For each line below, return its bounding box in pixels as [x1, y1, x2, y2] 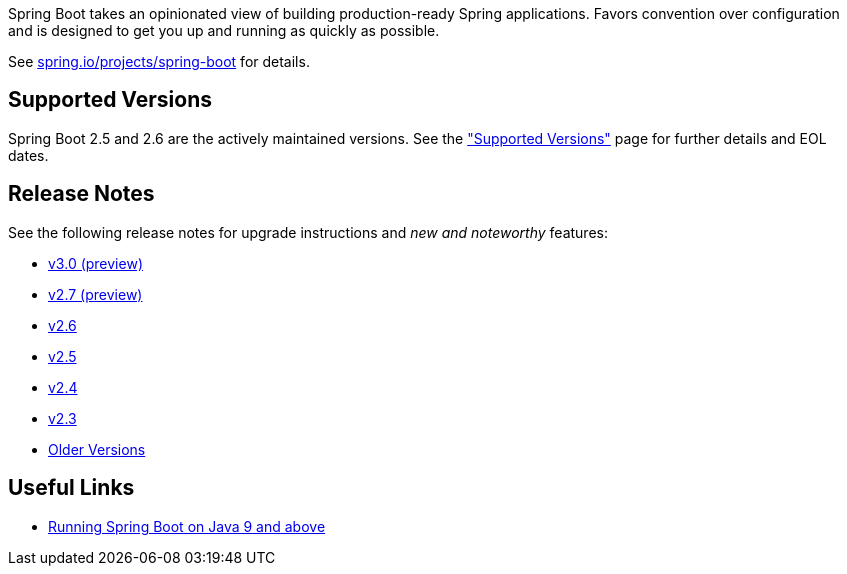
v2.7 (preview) [48, 285, 143, 303]
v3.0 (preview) [48, 254, 143, 272]
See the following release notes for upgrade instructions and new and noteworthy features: [8, 223, 608, 241]
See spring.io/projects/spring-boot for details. [8, 53, 310, 70]
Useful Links [8, 475, 135, 501]
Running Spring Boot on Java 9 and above [48, 517, 326, 535]
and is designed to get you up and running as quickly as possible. [8, 22, 440, 39]
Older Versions [48, 440, 146, 458]
